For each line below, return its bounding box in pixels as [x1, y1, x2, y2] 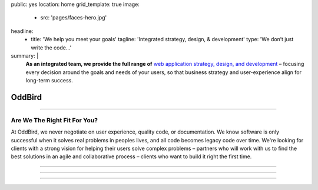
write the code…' [31, 44, 72, 51]
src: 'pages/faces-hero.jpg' [40, 14, 107, 21]
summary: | [11, 52, 39, 59]
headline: [11, 27, 34, 35]
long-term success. [25, 77, 74, 84]
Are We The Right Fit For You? [11, 116, 98, 124]
